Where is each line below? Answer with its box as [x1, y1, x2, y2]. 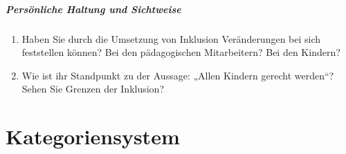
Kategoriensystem [6, 122, 180, 151]
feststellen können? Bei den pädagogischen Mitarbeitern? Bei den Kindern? [21, 45, 340, 59]
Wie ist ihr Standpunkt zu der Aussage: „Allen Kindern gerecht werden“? [21, 68, 334, 82]
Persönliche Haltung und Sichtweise [6, 1, 181, 16]
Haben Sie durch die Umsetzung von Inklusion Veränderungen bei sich [21, 31, 321, 46]
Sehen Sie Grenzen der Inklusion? [21, 81, 165, 96]
